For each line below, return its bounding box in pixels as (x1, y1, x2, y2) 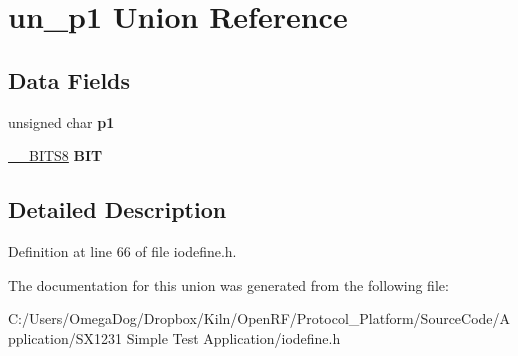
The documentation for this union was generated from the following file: (8, 274, 449, 295)
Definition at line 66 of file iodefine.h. (8, 240, 237, 261)
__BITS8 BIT (8, 145, 103, 166)
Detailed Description (8, 194, 227, 225)
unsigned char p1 (8, 111, 115, 132)
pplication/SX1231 (8, 327, 122, 348)
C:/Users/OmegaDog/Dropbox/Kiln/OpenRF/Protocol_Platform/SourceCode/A (8, 308, 511, 329)
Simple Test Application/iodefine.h (126, 327, 341, 348)
